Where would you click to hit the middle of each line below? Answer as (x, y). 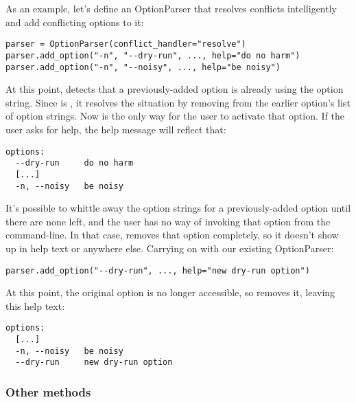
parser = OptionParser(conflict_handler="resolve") (126, 44)
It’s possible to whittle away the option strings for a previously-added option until (178, 208)
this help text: (35, 305)
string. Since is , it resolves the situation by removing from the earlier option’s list (178, 102)
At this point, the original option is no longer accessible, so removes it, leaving (170, 292)
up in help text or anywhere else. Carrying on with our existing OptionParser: (170, 248)
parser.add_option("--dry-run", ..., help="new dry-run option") (158, 270)
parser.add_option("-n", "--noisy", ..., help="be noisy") (143, 67)
